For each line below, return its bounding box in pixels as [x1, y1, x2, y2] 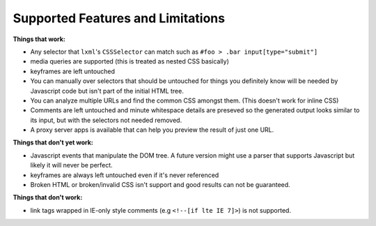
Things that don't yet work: [13, 138, 94, 146]
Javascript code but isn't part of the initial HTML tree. [30, 86, 184, 95]
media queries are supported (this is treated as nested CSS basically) [30, 57, 230, 66]
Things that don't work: [13, 193, 83, 202]
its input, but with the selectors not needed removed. [30, 116, 182, 124]
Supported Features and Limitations [13, 10, 226, 26]
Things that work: [13, 35, 66, 43]
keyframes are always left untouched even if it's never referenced [30, 171, 219, 179]
